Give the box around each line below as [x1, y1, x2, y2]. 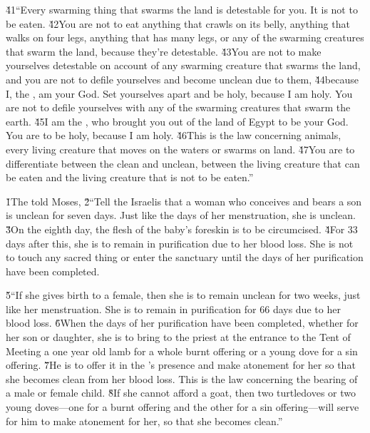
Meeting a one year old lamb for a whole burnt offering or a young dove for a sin [6, 343, 358, 358]
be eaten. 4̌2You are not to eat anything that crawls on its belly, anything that [6, 16, 350, 31]
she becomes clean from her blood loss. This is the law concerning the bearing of [6, 371, 358, 386]
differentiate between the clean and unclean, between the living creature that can [6, 156, 360, 170]
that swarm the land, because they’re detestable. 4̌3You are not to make [6, 44, 322, 58]
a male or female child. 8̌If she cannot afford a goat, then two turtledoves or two [6, 385, 356, 400]
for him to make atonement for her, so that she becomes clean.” [6, 413, 283, 428]
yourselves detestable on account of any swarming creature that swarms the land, [6, 58, 361, 73]
